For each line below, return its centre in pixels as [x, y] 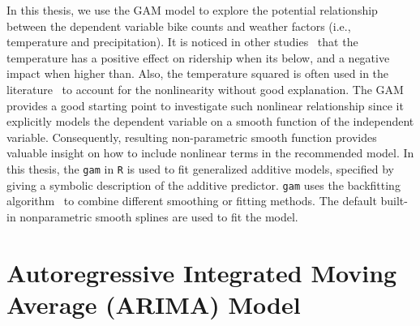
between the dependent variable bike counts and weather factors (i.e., [179, 26]
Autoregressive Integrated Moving [202, 272]
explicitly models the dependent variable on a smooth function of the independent [210, 121]
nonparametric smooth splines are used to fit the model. [159, 216]
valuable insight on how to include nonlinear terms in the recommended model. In [210, 153]
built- [394, 201]
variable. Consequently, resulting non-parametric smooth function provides [192, 137]
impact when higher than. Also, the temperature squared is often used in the [198, 73]
